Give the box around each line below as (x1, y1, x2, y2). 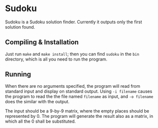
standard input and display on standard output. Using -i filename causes (5, 88, 152, 94)
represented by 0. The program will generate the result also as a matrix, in (5, 113, 153, 119)
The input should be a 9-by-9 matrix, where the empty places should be (5, 108, 150, 114)
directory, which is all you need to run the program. (5, 56, 108, 62)
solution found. (5, 24, 35, 30)
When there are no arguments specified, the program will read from (5, 83, 140, 89)
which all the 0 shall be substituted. (5, 118, 76, 124)
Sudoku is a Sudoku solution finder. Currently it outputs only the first (5, 19, 142, 25)
